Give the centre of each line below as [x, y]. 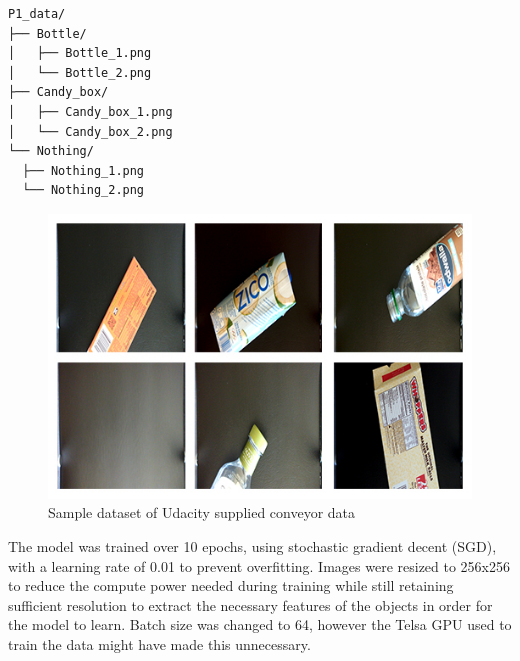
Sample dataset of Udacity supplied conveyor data [202, 512]
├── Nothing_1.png [83, 170]
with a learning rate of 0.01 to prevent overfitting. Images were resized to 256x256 [259, 565]
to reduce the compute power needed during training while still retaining [231, 585]
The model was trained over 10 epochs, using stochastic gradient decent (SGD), [252, 546]
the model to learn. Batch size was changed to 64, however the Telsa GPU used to [260, 624]
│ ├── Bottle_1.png [80, 53]
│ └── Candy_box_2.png [90, 131]
